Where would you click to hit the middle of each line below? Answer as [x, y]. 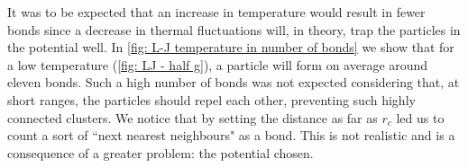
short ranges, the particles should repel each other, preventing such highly [211, 99]
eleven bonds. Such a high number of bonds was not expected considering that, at [234, 82]
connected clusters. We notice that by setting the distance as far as [193, 117]
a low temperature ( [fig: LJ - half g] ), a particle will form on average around [218, 64]
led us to [420, 117]
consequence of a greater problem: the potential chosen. [161, 152]
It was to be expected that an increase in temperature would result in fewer [216, 12]
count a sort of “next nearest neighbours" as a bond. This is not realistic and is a [231, 135]
